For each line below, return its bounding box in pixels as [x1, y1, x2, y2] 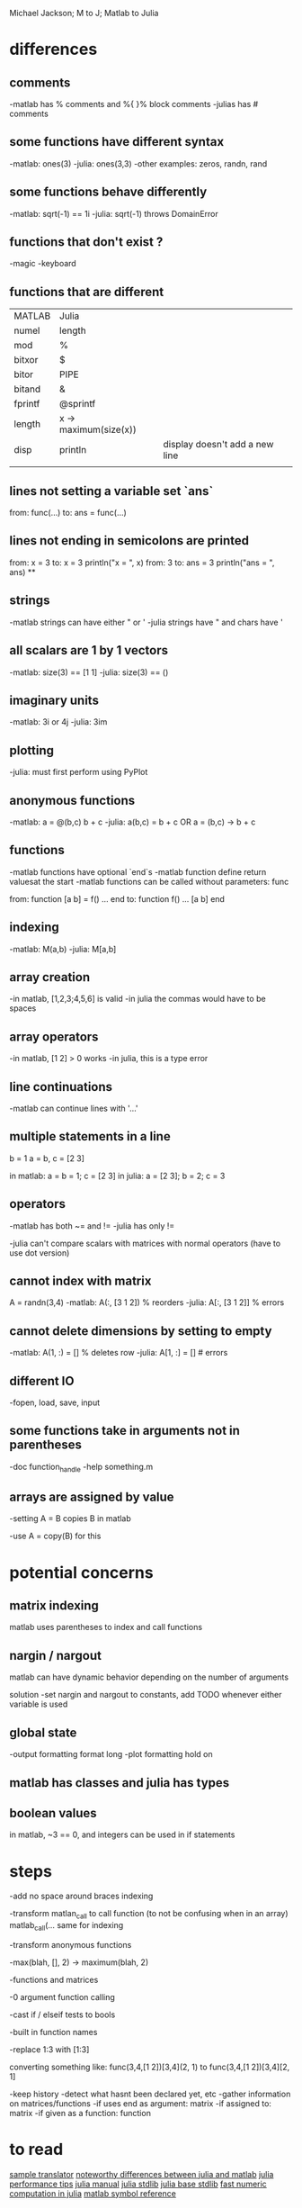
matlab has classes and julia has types [9, 1775, 230, 1790]
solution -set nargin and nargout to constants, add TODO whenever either [9, 1690, 282, 1700]
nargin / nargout [9, 1647, 102, 1663]
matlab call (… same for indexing [9, 1920, 124, 1933]
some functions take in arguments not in [9, 1423, 241, 1438]
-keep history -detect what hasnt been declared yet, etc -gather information [9, 2088, 291, 2099]
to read [9, 2140, 64, 2159]
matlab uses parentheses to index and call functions [9, 1622, 203, 1633]
